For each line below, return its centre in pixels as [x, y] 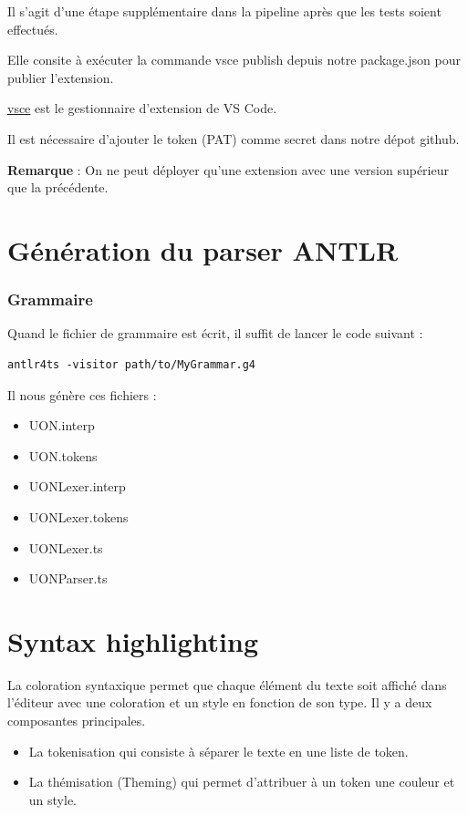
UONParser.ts [68, 578]
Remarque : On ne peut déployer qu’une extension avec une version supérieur [228, 169]
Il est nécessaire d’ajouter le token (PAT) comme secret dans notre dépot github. [234, 138]
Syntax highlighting [133, 640]
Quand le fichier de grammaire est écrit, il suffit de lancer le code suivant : [215, 333]
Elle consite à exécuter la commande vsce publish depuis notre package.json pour [234, 60]
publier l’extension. [61, 77]
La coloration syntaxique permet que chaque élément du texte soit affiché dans [227, 684]
